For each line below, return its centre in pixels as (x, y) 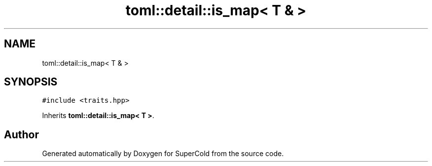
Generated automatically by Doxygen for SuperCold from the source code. (163, 154)
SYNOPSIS (31, 82)
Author (21, 134)
